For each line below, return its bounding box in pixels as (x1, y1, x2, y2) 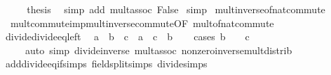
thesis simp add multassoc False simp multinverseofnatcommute (27, 2, 325, 16)
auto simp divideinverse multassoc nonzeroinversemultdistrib (25, 42, 292, 57)
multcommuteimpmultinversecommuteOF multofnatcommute (10, 15, 274, 30)
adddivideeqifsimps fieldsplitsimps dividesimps (5, 56, 208, 71)
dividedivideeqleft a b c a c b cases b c (5, 29, 250, 44)
